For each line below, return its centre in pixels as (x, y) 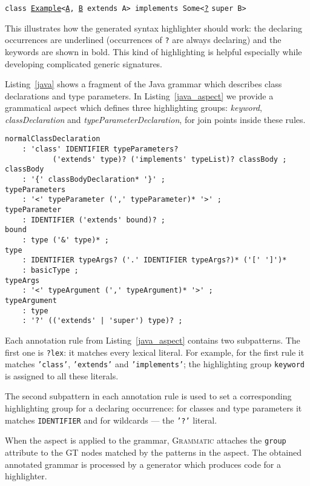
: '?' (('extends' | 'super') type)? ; (102, 321)
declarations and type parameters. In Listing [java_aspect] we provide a (139, 95)
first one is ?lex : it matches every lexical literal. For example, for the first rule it (155, 352)
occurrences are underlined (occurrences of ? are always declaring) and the (143, 40)
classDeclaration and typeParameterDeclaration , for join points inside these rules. (155, 119)
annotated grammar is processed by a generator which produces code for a (143, 464)
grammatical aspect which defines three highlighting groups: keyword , (134, 108)
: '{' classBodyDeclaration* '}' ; (94, 180)
